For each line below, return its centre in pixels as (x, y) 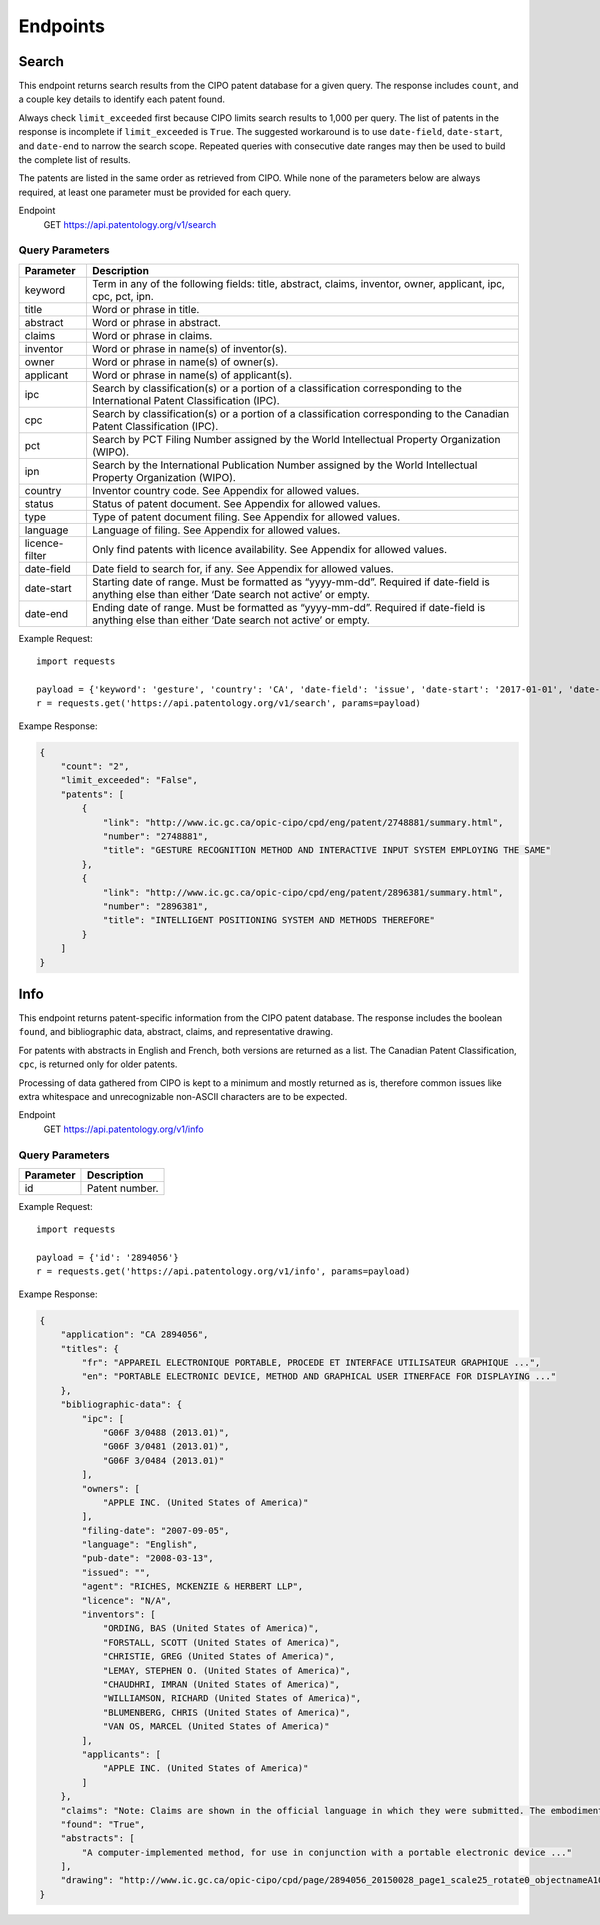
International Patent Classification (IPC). (185, 400)
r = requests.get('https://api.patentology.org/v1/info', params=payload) (223, 1271)
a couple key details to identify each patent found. (121, 99)
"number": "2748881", (155, 836)
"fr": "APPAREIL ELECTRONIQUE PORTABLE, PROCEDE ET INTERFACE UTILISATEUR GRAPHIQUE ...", (311, 1362)
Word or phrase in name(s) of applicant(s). (192, 375)
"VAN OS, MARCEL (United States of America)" (216, 1726)
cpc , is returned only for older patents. (98, 1064)
